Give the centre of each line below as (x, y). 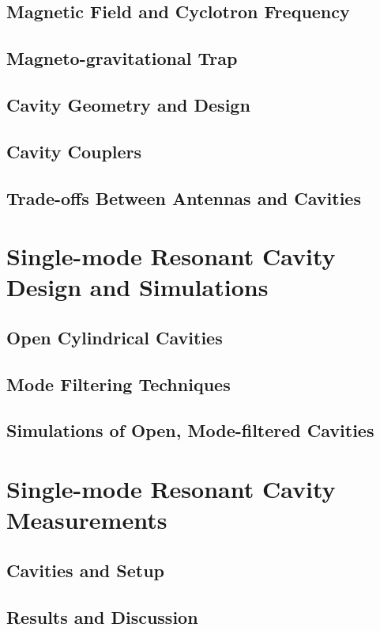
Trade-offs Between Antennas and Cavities (184, 198)
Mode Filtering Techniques (119, 384)
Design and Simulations (137, 287)
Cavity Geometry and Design (128, 104)
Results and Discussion (102, 616)
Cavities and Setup (86, 570)
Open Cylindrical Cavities (115, 337)
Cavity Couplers (74, 151)
